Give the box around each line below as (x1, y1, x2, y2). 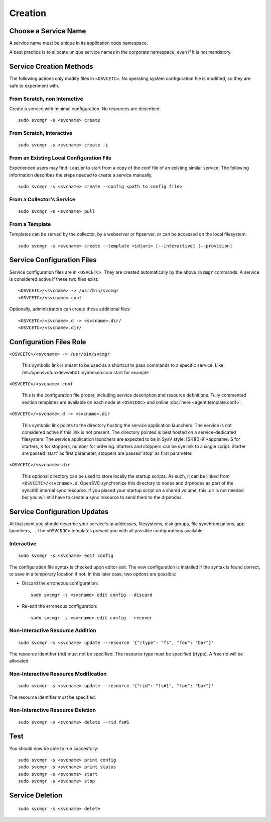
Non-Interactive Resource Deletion (9, 707, 96, 714)
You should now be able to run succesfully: (9, 745, 99, 752)
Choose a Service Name (9, 27, 86, 35)
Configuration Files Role (9, 338, 86, 346)
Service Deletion (9, 791, 63, 799)
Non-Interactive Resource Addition (9, 627, 96, 634)
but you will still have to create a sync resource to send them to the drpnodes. (22, 495, 183, 501)
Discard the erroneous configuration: (22, 580, 98, 586)
